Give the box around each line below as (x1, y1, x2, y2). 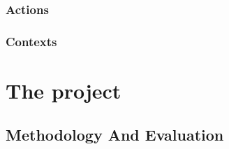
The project (6, 76, 121, 104)
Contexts (6, 32, 57, 50)
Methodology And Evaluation (6, 124, 224, 146)
